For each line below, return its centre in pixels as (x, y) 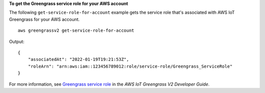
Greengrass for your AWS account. (44, 19)
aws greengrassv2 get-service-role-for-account (76, 31)
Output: (17, 41)
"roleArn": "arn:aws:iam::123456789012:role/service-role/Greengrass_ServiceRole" (130, 66)
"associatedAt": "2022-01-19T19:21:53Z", (79, 59)
